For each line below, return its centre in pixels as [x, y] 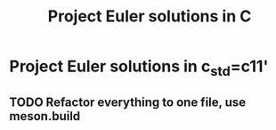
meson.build [45, 116]
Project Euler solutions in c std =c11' [139, 68]
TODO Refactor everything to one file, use [128, 103]
